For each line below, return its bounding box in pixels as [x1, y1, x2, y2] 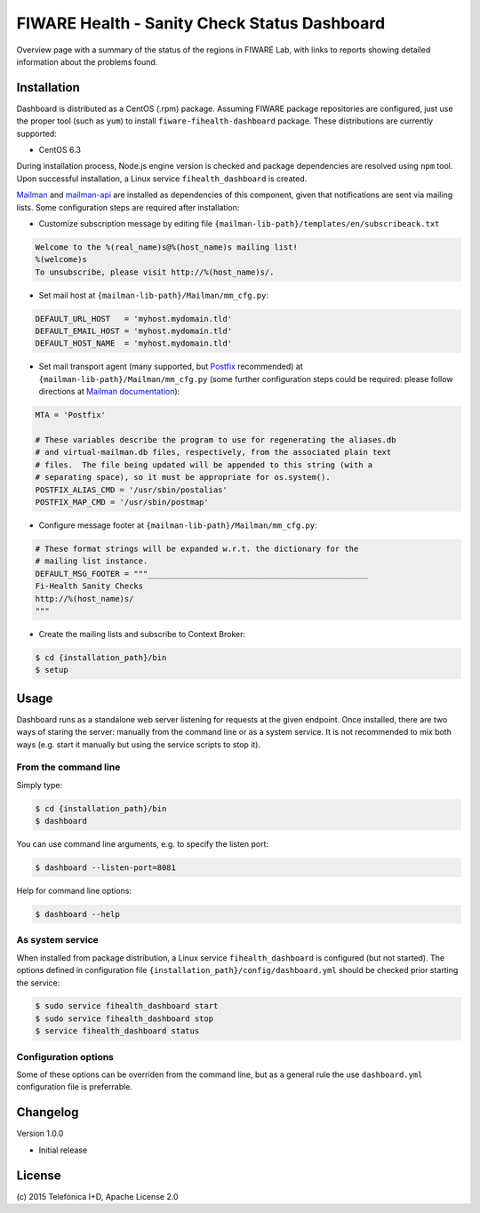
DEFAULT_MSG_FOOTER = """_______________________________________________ [35, 569, 369, 579]
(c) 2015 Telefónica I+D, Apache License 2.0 [16, 1191, 179, 1201]
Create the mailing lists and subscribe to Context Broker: [38, 628, 246, 639]
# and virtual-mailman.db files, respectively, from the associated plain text [35, 447, 392, 458]
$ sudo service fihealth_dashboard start [35, 1001, 219, 1011]
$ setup [35, 665, 68, 675]
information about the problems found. [16, 56, 158, 67]
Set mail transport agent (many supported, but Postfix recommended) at [38, 361, 303, 372]
